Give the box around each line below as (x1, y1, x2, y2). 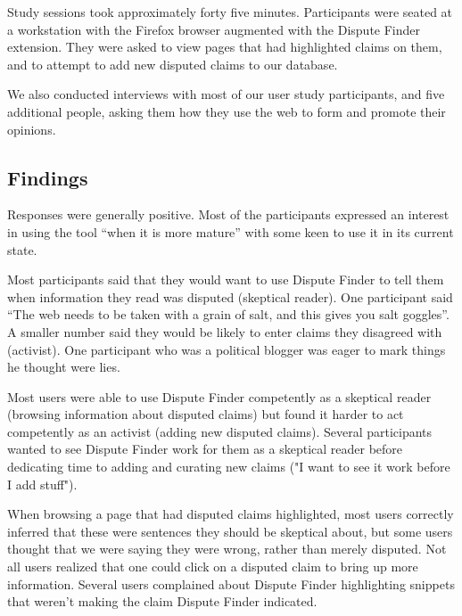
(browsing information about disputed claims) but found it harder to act (7, 405, 404, 423)
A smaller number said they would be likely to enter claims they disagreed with (7, 322, 442, 341)
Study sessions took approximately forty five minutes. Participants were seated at (7, 3, 453, 21)
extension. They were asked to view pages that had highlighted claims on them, (7, 37, 442, 56)
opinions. (7, 119, 56, 138)
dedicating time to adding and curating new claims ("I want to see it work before (7, 457, 450, 476)
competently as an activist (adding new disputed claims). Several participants (7, 422, 433, 440)
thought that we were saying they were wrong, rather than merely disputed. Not (7, 539, 447, 558)
